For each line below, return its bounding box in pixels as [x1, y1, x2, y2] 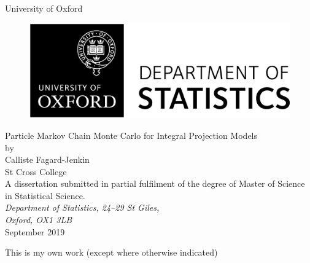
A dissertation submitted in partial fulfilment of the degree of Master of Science [5, 177, 305, 190]
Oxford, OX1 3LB [5, 213, 72, 226]
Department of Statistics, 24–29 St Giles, [5, 201, 160, 214]
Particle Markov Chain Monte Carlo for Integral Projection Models [5, 128, 258, 141]
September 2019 [5, 225, 65, 238]
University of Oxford [5, 2, 83, 14]
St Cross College [5, 165, 67, 178]
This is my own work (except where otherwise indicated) [5, 246, 218, 259]
